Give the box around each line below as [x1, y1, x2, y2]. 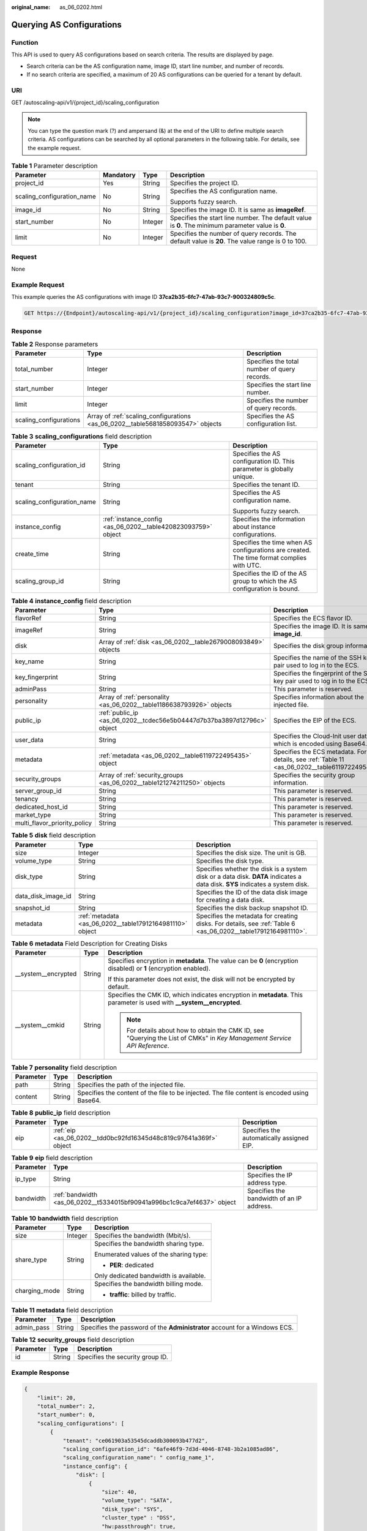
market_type [15, 811, 51, 819]
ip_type [15, 1175, 37, 1183]
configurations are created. [232, 546, 311, 554]
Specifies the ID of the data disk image [196, 888, 308, 897]
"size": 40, [101, 1488, 138, 1495]
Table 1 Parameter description [11, 162, 98, 170]
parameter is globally [232, 464, 294, 473]
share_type [15, 1255, 47, 1264]
